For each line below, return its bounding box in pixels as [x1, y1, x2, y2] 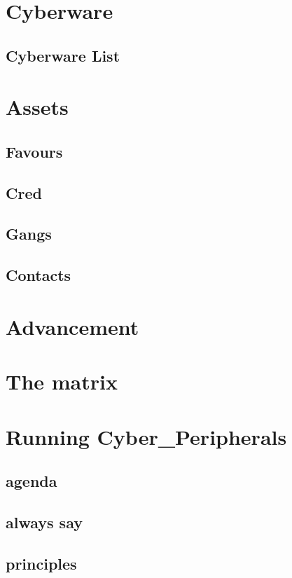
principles [6, 552, 77, 574]
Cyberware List [6, 44, 120, 66]
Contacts [6, 264, 71, 286]
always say [6, 511, 83, 532]
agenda [6, 470, 57, 492]
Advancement [6, 312, 139, 340]
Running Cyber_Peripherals [6, 422, 287, 450]
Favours [6, 140, 63, 162]
